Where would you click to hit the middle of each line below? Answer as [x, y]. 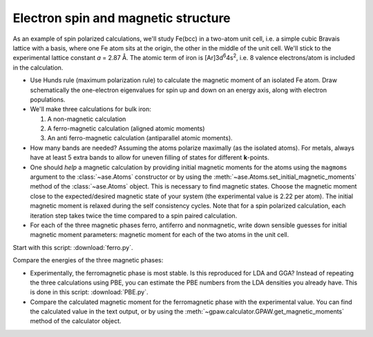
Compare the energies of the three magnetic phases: [88, 260]
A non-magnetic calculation [87, 119]
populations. [48, 99]
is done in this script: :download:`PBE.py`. [89, 292]
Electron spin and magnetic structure [122, 18]
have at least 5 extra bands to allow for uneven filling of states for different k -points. [150, 157]
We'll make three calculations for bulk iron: [90, 109]
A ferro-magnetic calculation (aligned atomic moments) [126, 128]
